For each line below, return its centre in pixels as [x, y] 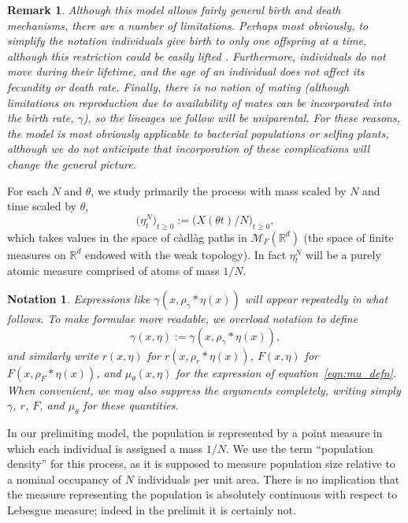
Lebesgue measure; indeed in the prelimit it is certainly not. [152, 509]
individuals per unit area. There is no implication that [269, 478]
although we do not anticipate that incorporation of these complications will [189, 148]
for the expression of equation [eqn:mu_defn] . [286, 372]
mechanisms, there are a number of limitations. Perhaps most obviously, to [188, 25]
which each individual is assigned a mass [105, 448]
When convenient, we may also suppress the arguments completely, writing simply [204, 389]
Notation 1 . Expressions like [79, 298]
